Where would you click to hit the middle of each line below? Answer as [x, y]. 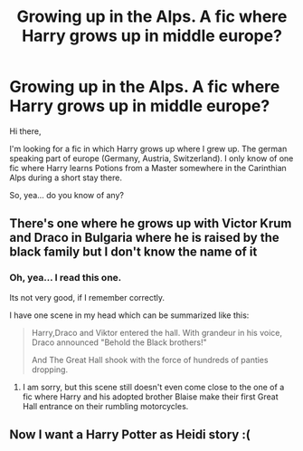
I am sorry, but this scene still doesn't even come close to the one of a [153, 387]
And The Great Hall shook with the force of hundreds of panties [150, 360]
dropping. [50, 369]
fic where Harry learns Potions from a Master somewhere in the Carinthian [148, 168]
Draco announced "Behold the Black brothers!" [119, 342]
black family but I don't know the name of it [133, 252]
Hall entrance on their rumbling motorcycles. [105, 406]
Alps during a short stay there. [66, 178]
